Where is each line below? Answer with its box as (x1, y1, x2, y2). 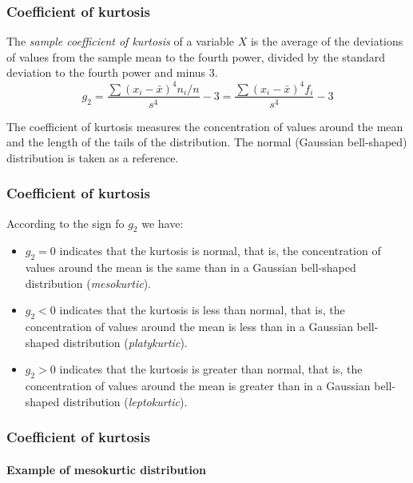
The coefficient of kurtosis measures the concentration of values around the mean (6, 118, 403, 134)
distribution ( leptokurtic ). (62, 393, 188, 409)
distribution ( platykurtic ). (62, 333, 188, 350)
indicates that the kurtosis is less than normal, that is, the (59, 301, 345, 318)
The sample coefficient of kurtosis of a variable (6, 33, 235, 50)
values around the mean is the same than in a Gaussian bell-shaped (25, 259, 356, 276)
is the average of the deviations (250, 33, 403, 50)
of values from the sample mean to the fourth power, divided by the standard (6, 48, 386, 65)
